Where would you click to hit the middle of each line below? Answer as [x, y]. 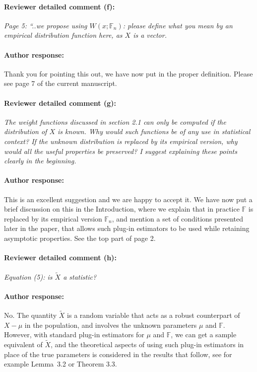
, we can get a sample [204, 335]
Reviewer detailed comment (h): [60, 258]
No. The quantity [31, 315]
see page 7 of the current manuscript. [61, 83]
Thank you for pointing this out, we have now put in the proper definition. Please [128, 73]
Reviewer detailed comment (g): [60, 103]
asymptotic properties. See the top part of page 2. [80, 238]
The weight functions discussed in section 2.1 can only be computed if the [115, 121]
